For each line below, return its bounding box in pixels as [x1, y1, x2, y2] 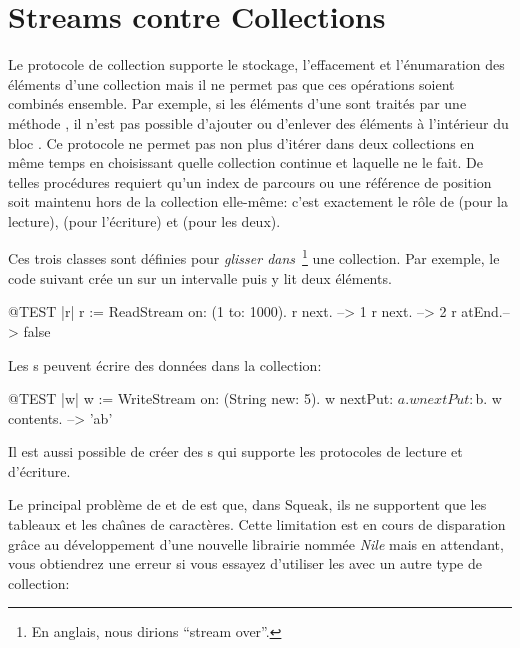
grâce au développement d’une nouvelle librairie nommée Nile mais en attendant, [8, 533, 504, 554]
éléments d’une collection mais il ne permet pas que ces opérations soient [8, 73, 455, 94]
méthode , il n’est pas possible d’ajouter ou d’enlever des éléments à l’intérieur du [8, 112, 509, 133]
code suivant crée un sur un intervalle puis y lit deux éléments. [8, 267, 392, 288]
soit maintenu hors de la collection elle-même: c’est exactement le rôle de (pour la [8, 191, 508, 212]
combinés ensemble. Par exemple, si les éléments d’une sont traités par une [8, 93, 467, 114]
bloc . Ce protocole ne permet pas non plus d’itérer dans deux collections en [8, 132, 475, 153]
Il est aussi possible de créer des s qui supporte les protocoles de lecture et [8, 441, 463, 462]
